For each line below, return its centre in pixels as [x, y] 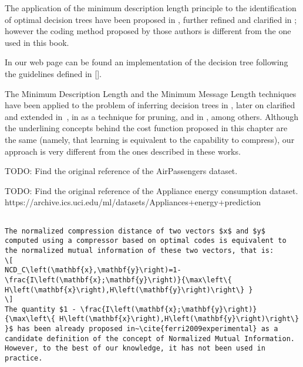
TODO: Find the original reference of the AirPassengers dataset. [121, 171]
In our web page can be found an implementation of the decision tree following [147, 62]
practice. [24, 358]
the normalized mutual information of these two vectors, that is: [139, 250]
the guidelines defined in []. [53, 73]
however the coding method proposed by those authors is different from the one [148, 31]
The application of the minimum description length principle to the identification [151, 8]
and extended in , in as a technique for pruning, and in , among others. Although [152, 116]
